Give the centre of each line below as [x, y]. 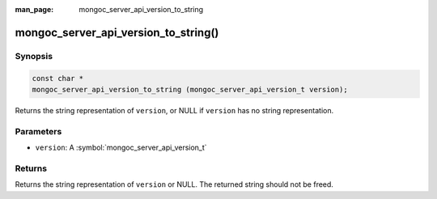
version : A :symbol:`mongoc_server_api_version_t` [121, 148]
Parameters [38, 131]
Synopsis [34, 56]
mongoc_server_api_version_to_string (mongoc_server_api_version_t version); [190, 89]
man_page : [34, 9]
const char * [58, 78]
